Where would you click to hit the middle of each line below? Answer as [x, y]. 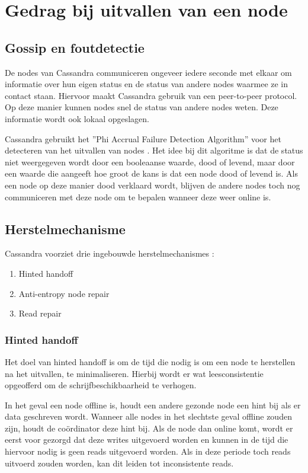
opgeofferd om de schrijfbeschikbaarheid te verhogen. [101, 385]
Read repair [40, 313]
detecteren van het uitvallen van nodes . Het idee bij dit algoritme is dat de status [154, 150]
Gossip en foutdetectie [75, 47]
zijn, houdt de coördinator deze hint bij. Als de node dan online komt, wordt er [149, 428]
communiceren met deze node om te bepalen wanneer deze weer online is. [138, 196]
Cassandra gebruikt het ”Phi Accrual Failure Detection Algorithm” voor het [143, 138]
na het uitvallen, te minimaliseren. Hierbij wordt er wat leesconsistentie [134, 373]
